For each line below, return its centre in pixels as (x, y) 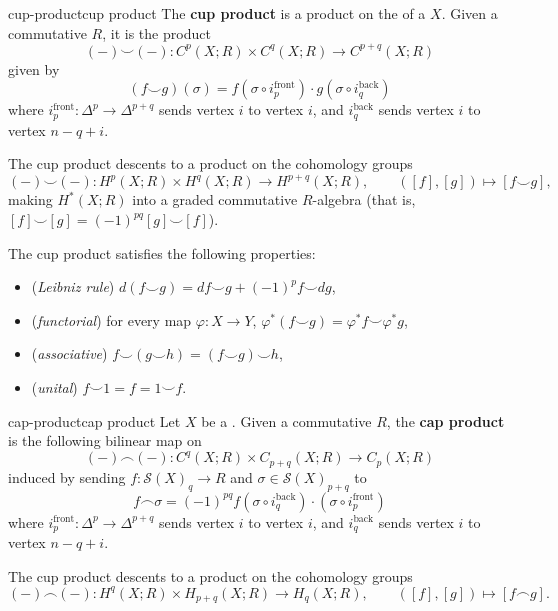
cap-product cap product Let (94, 420)
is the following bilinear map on (105, 440)
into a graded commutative (215, 199)
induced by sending (67, 476)
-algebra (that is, (364, 199)
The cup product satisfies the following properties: (162, 252)
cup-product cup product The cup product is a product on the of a (217, 13)
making (30, 199)
